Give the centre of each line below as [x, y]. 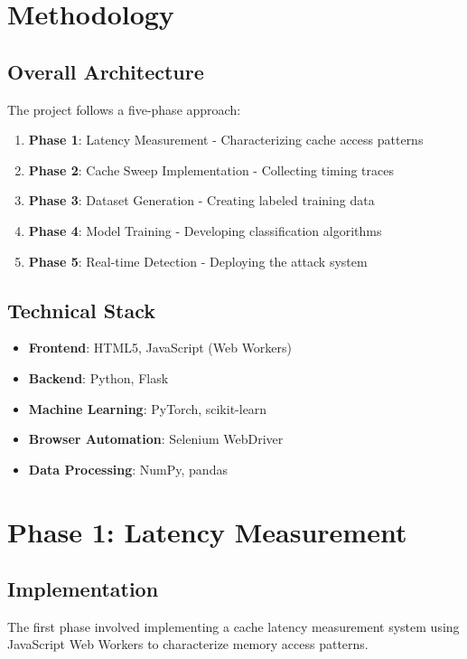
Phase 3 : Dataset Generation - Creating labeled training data [201, 200]
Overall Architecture [106, 71]
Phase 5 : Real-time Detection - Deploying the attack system [198, 261]
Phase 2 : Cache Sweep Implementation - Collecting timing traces [211, 169]
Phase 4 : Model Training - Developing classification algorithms [205, 230]
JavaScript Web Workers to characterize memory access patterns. [188, 644]
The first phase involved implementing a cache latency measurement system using [233, 626]
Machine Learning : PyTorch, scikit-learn [148, 408]
